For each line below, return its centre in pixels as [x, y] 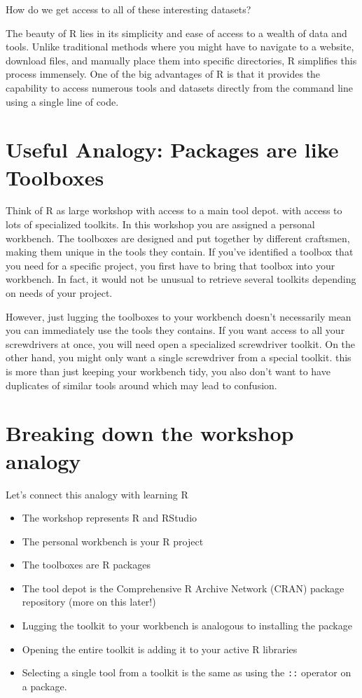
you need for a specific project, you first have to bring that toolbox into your [170, 265]
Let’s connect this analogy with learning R [97, 494]
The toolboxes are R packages [86, 565]
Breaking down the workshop [150, 433]
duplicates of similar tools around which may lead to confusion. [141, 385]
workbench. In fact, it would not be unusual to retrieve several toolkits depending [181, 279]
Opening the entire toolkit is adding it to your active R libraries [160, 649]
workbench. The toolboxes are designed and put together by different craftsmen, [178, 238]
